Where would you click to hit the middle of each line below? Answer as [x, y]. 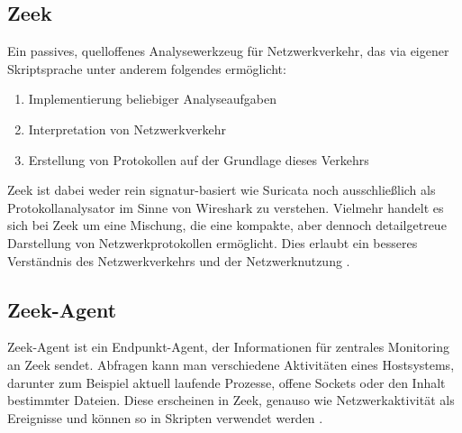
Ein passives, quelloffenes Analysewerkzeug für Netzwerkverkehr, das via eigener [228, 51]
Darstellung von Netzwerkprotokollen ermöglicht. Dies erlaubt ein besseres [213, 242]
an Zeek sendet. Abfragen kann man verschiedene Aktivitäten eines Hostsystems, [231, 364]
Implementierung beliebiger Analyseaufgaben [152, 99]
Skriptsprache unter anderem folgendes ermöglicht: [147, 68]
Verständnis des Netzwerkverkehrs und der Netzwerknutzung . [179, 260]
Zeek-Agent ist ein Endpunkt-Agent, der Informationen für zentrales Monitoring [228, 347]
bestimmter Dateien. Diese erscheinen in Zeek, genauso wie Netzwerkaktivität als [231, 400]
